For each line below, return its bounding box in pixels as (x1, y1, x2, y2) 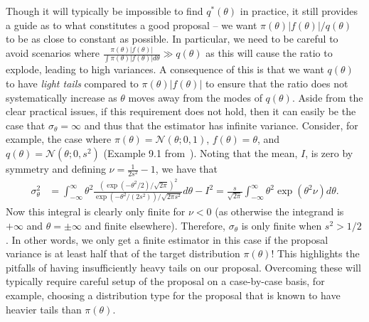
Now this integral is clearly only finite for (6, 204, 186, 219)
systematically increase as (6, 90, 117, 104)
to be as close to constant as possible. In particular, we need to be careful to (6, 31, 338, 46)
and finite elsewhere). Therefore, (85, 218, 225, 232)
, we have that (155, 161, 218, 176)
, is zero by (305, 146, 353, 161)
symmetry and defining (6, 161, 106, 176)
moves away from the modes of (128, 90, 262, 104)
